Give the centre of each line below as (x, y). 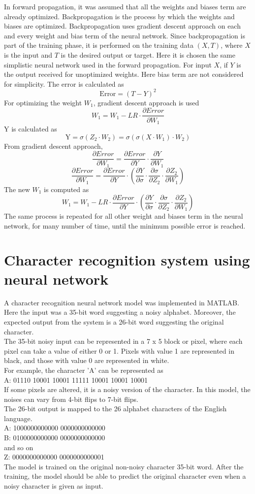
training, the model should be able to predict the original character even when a (125, 476)
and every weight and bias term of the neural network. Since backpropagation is (125, 35)
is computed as (66, 189)
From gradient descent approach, (53, 146)
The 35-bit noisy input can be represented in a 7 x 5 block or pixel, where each (123, 341)
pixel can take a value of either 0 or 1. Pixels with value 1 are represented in (119, 350)
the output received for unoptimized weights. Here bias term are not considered (124, 74)
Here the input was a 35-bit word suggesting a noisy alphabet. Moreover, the (120, 312)
